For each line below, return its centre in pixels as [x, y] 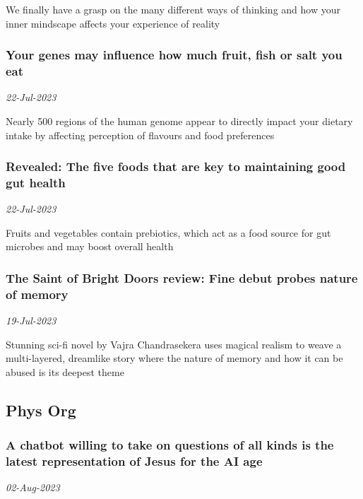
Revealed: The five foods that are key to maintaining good [176, 166]
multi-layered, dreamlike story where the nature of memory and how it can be [174, 358]
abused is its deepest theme [65, 371]
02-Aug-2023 [33, 487]
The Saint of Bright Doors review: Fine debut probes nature [182, 277]
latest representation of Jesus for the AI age [134, 461]
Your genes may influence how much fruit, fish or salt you [174, 55]
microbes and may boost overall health [90, 246]
